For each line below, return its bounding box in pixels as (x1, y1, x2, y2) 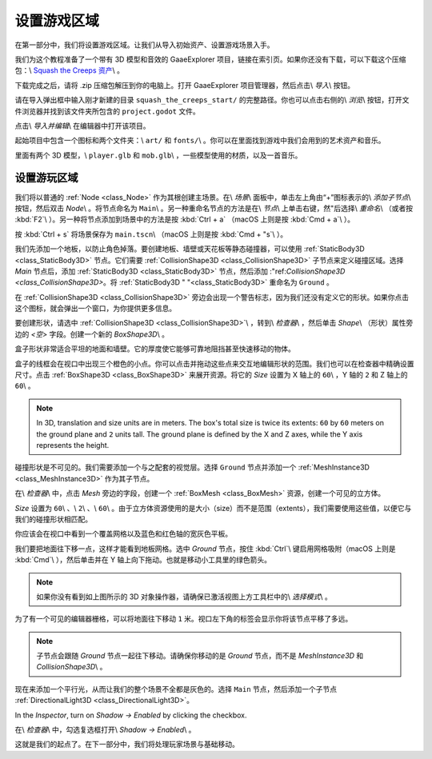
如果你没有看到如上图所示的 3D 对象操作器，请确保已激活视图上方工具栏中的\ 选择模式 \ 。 (36, 592, 332, 601)
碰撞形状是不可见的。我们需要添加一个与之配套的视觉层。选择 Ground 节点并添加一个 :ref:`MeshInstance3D (14, 462, 370, 472)
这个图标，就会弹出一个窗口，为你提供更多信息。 (14, 304, 176, 314)
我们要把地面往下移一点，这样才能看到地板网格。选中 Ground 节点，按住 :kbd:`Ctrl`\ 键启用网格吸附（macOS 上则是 (14, 544, 396, 553)
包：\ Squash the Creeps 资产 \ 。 (14, 66, 124, 75)
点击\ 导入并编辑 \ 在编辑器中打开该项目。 (14, 121, 150, 130)
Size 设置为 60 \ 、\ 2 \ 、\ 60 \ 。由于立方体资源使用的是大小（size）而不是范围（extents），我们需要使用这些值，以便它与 (14, 503, 412, 513)
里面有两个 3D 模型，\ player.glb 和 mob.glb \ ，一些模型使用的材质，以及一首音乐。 (14, 150, 302, 160)
